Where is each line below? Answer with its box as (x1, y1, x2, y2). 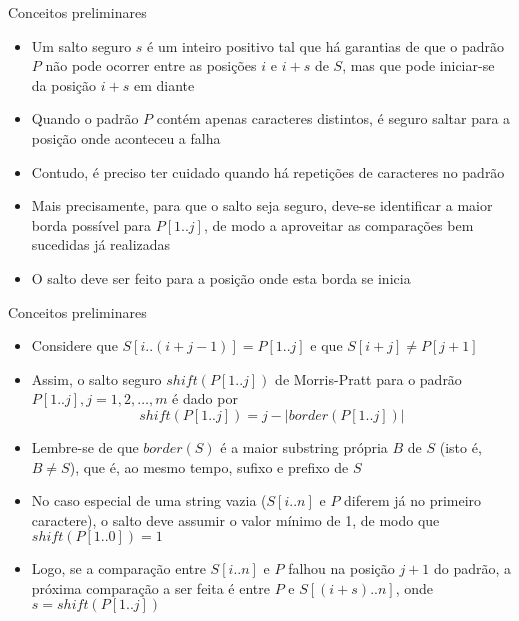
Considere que (31, 335, 118, 356)
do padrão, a (434, 558, 512, 579)
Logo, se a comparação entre (31, 558, 206, 579)
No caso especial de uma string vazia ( (31, 490, 267, 511)
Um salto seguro (31, 35, 132, 56)
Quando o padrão (31, 108, 139, 129)
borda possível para (31, 214, 152, 235)
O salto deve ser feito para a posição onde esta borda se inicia (31, 267, 411, 288)
